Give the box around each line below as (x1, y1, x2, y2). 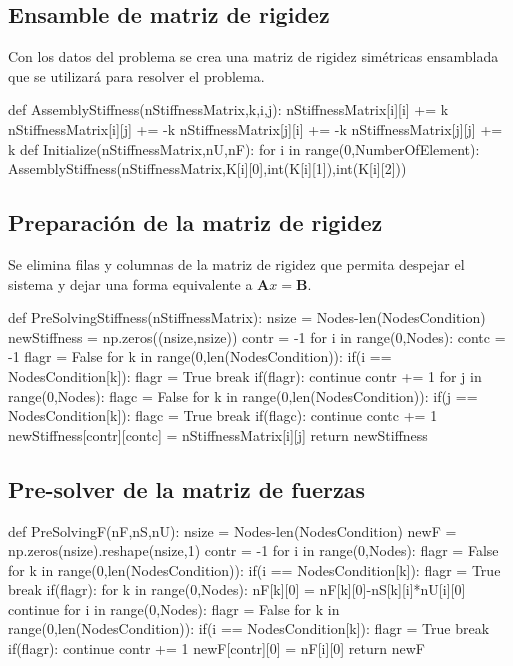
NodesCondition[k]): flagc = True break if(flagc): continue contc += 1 (8, 405, 438, 426)
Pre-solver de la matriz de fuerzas (8, 473, 366, 504)
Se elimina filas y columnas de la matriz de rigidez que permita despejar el (8, 253, 465, 274)
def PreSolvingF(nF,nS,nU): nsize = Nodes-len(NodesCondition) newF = (8, 520, 457, 541)
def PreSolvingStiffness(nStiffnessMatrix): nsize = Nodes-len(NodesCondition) (8, 307, 486, 328)
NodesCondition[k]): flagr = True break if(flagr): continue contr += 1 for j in (8, 365, 482, 386)
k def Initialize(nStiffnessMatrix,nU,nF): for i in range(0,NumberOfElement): (8, 138, 480, 159)
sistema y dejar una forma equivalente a (8, 273, 253, 294)
